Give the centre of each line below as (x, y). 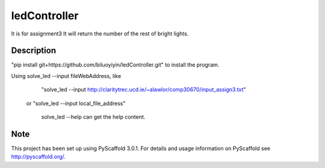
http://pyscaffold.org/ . (39, 157)
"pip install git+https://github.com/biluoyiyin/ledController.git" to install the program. (115, 65)
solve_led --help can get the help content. (93, 117)
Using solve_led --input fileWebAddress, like (66, 76)
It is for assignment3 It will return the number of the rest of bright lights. (100, 34)
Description (34, 51)
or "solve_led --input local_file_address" (76, 103)
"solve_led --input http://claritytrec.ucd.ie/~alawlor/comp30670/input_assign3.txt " (144, 89)
